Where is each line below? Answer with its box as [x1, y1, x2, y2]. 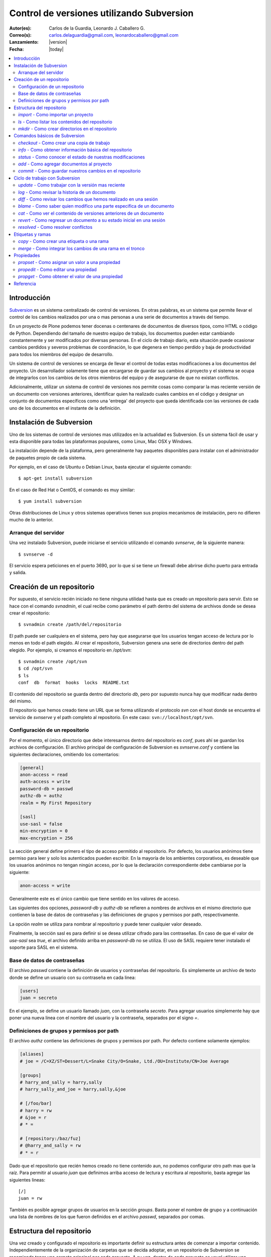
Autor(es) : [9, 25, 32, 31]
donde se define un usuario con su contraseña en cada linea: [9, 974, 136, 980]
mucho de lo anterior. [9, 517, 54, 523]
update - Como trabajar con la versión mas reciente [18, 182, 125, 188]
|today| [49, 46, 64, 52]
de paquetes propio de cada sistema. [9, 455, 86, 461]
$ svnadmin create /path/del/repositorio [18, 621, 121, 627]
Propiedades [14, 252, 40, 258]
